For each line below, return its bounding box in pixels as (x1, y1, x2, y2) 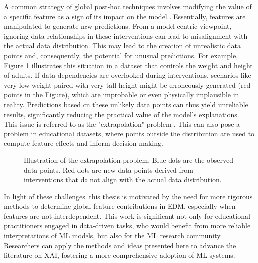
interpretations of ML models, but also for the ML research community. (4, 230, 222, 241)
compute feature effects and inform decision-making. (4, 138, 163, 148)
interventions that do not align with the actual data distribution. (24, 174, 222, 185)
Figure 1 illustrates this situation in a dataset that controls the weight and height (4, 60, 253, 70)
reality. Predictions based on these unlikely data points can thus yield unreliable (4, 99, 248, 109)
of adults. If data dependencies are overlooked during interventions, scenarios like (4, 70, 251, 80)
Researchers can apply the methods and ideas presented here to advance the (4, 240, 236, 250)
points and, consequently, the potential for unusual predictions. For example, (4, 50, 238, 60)
